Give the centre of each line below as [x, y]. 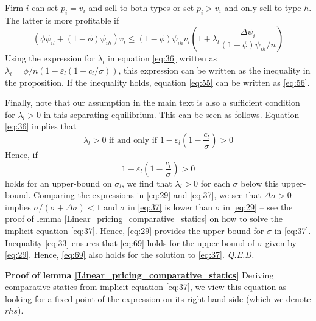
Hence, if [21, 154]
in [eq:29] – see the [258, 206]
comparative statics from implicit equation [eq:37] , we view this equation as [146, 287]
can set [45, 7]
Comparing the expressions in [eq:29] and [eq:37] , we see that [147, 195]
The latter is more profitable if [62, 20]
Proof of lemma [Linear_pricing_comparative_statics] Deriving [139, 274]
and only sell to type [263, 7]
